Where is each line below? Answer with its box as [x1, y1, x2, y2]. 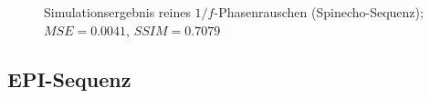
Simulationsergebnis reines [44, 3, 191, 21]
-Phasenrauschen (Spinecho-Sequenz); [214, 3, 424, 21]
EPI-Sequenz [7, 64, 131, 93]
